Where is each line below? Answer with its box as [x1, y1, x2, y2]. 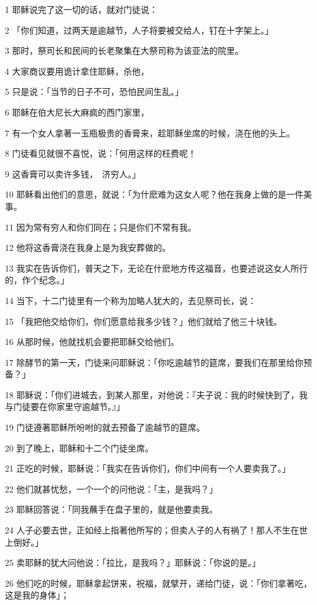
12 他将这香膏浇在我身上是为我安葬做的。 [5, 241, 171, 254]
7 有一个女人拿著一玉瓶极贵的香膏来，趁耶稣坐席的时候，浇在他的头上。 [5, 126, 295, 139]
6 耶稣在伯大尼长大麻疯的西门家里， [5, 105, 149, 118]
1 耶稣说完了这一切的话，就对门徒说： [5, 3, 158, 15]
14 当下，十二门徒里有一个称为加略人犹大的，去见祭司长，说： [5, 294, 256, 306]
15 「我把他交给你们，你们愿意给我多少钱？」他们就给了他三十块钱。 [5, 314, 282, 327]
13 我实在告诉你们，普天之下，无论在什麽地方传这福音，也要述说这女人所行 [5, 261, 308, 274]
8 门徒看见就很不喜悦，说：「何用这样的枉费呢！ [5, 147, 196, 160]
